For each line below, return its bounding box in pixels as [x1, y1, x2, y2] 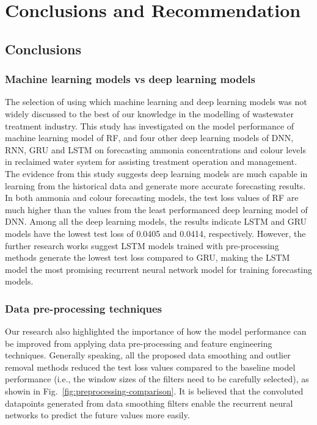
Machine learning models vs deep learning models [5, 71, 255, 87]
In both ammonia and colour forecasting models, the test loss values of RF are [5, 191, 299, 204]
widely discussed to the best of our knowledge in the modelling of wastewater [5, 107, 294, 120]
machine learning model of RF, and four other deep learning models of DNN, [5, 131, 294, 144]
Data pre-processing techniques [5, 300, 162, 316]
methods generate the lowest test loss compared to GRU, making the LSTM [5, 251, 290, 264]
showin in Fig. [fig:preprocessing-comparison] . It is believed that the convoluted [5, 385, 304, 398]
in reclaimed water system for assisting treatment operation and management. [5, 155, 297, 168]
